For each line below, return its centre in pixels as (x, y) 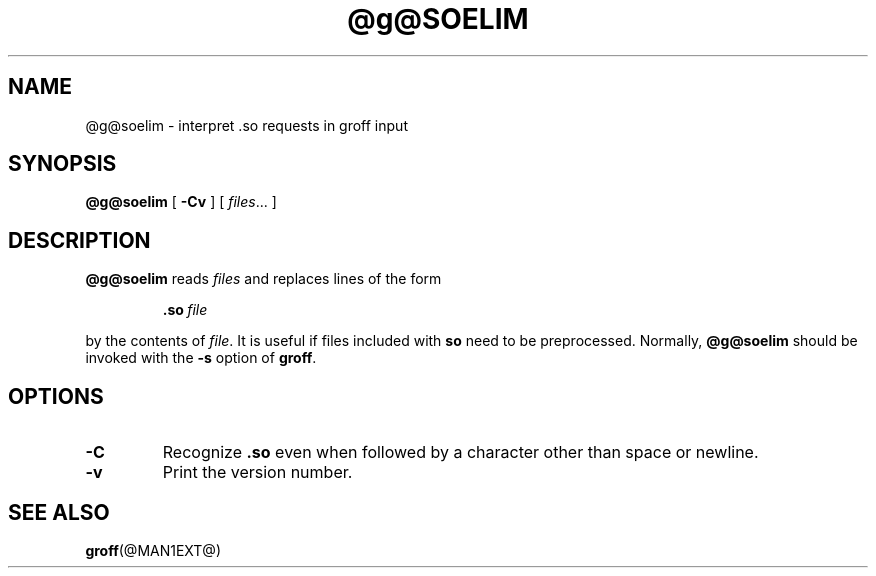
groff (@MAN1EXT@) (153, 550)
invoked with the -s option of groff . (201, 358)
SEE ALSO (59, 512)
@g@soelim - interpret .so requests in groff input (246, 125)
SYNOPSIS (62, 164)
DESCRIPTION (79, 240)
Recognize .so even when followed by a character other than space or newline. (460, 452)
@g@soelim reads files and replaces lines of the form (263, 279)
